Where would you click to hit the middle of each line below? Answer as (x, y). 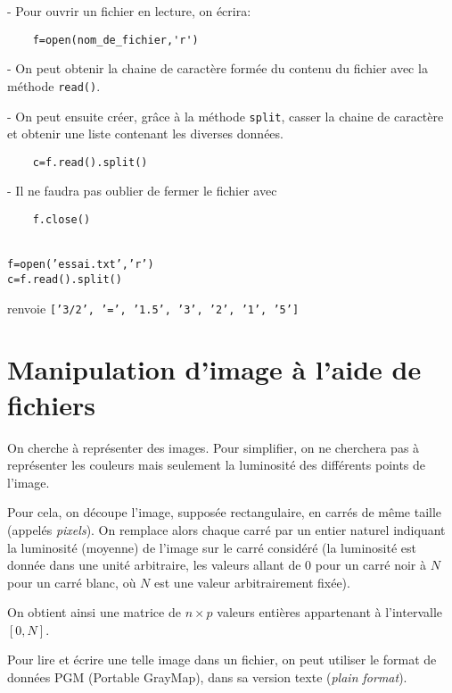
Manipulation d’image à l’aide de (214, 369)
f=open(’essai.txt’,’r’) (81, 265)
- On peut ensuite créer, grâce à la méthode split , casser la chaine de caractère (226, 116)
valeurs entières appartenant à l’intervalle (330, 612)
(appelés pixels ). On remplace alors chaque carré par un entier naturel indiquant (226, 529)
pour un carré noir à (370, 565)
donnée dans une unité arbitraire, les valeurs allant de (154, 565)
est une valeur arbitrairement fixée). (252, 582)
